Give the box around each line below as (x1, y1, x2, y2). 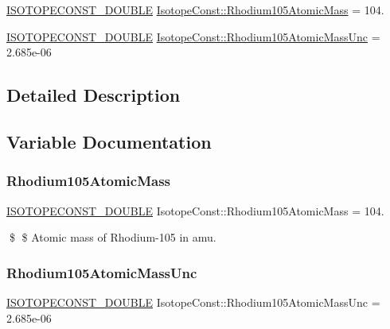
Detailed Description (6, 83, 181, 107)
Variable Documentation (6, 129, 212, 153)
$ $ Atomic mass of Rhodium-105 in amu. (9, 229, 216, 246)
